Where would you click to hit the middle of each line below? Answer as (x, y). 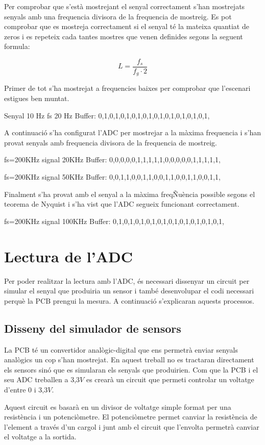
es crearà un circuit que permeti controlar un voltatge (170, 379)
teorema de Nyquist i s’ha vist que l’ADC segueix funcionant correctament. (122, 204)
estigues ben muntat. (37, 98)
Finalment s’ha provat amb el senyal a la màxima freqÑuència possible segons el (130, 194)
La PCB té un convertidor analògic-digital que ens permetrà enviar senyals (121, 349)
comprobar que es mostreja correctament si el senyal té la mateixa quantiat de (127, 26)
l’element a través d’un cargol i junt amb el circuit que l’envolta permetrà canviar (132, 426)
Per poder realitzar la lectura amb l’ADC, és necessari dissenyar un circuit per (127, 280)
